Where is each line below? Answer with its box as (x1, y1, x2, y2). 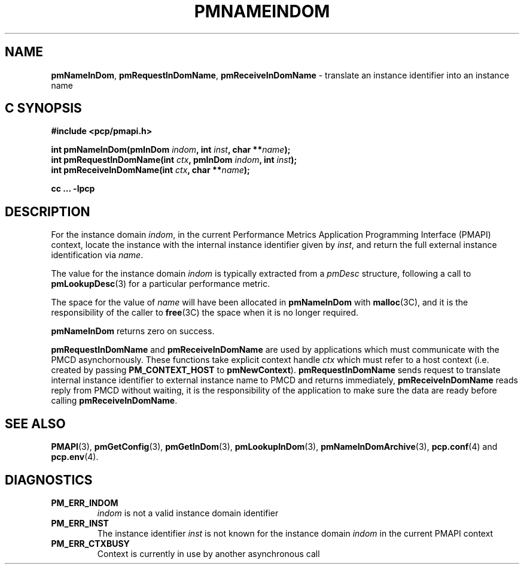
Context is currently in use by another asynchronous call (97, 548, 320, 559)
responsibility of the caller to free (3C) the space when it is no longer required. (51, 307, 359, 318)
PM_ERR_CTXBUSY (51, 538, 130, 549)
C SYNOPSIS (5, 101, 82, 116)
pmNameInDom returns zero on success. (51, 326, 215, 337)
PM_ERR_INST (51, 517, 109, 528)
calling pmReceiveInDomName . (51, 395, 178, 406)
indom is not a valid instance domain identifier (97, 507, 279, 518)
